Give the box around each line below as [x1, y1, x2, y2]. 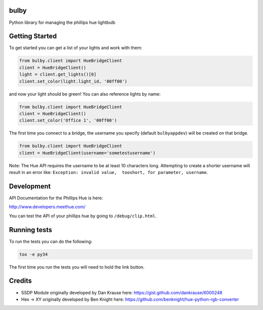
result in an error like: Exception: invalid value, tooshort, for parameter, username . [9, 170, 208, 175]
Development [9, 182, 51, 190]
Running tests [9, 226, 53, 234]
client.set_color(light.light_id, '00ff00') [19, 78, 128, 84]
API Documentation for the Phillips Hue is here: [9, 195, 103, 201]
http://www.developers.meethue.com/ [9, 204, 86, 210]
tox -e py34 [19, 252, 48, 257]
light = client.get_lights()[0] [19, 72, 97, 77]
